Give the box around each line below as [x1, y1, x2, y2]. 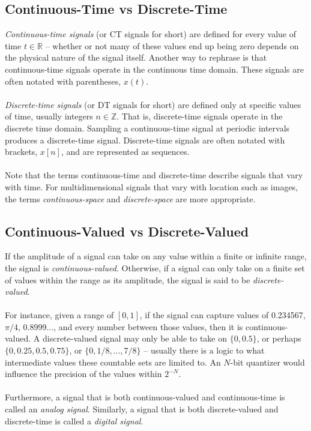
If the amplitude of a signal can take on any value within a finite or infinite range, [5, 250, 307, 262]
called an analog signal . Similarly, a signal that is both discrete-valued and [5, 403, 279, 415]
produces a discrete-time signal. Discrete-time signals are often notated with [5, 133, 285, 146]
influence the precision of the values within [5, 367, 162, 380]
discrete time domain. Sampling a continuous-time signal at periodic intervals [5, 121, 290, 134]
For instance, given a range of [5, 309, 114, 321]
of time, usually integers [5, 110, 93, 122]
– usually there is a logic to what [143, 344, 265, 357]
